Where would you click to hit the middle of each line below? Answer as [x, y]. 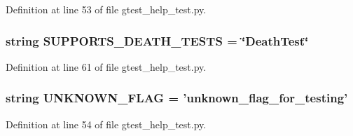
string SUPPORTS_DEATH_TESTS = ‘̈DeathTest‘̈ [157, 40]
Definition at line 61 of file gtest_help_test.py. [106, 66]
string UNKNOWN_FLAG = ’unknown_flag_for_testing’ [177, 98]
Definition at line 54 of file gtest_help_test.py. [106, 124]
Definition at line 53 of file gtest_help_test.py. [106, 9]
